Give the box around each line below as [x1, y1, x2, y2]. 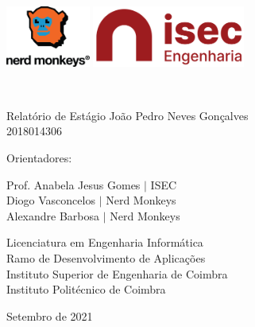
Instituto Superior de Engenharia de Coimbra [6, 265, 228, 282]
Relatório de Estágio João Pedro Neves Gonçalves [6, 107, 249, 123]
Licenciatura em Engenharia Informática [6, 234, 203, 251]
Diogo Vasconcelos [6, 192, 95, 208]
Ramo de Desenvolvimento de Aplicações [6, 249, 206, 266]
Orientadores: [6, 149, 72, 165]
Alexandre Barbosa [6, 207, 100, 224]
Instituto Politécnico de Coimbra [6, 281, 166, 298]
